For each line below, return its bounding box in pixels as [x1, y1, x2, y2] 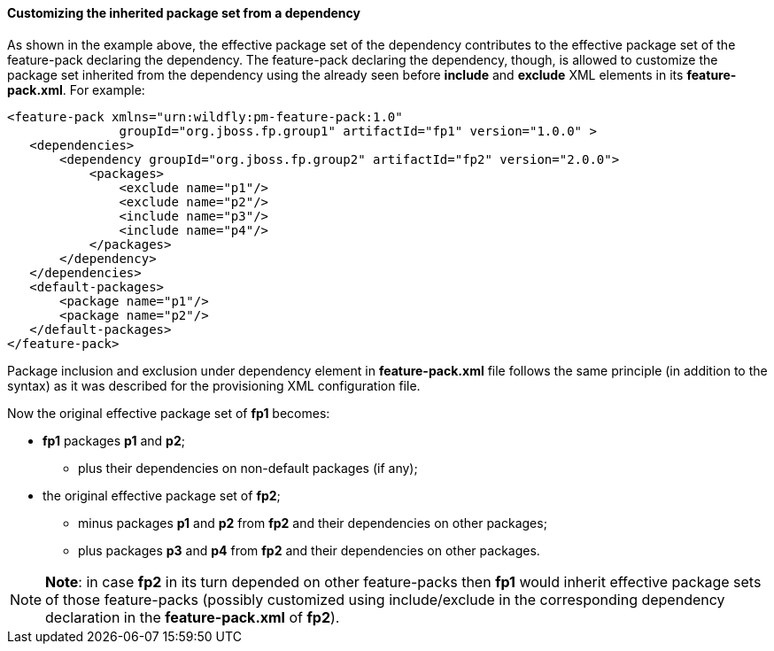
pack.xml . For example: [7, 81, 145, 97]
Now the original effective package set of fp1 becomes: [7, 405, 330, 421]
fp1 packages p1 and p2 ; [43, 432, 185, 448]
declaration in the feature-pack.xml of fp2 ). [45, 608, 340, 626]
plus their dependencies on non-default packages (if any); [78, 460, 418, 476]
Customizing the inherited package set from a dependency [7, 5, 360, 20]
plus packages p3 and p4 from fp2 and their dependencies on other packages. [78, 542, 540, 558]
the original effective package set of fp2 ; [43, 487, 281, 503]
